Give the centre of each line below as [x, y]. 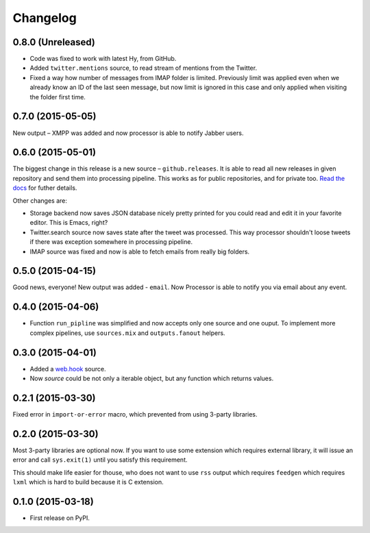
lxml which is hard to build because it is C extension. [88, 482]
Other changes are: [40, 200]
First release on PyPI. [60, 518]
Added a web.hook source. [68, 369]
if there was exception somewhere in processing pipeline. [111, 242]
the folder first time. [58, 97]
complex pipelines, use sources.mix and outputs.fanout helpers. [127, 333]
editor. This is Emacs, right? [69, 223]
